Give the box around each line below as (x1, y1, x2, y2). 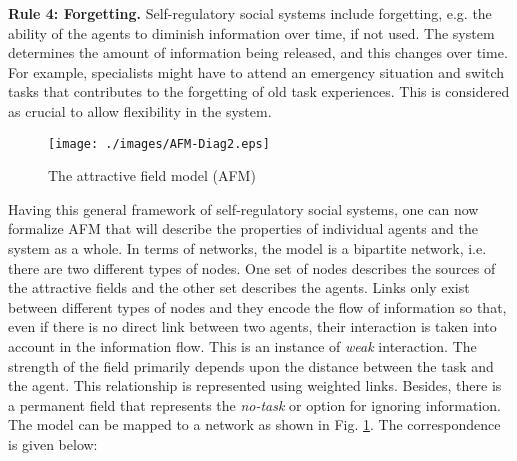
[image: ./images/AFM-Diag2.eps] (48, 136, 270, 151)
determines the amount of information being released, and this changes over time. (8, 42, 508, 63)
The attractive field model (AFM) (48, 165, 256, 186)
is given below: (8, 433, 98, 454)
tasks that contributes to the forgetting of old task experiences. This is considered (8, 81, 510, 102)
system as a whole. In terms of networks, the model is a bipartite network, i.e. (8, 238, 487, 258)
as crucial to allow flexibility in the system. (8, 100, 272, 121)
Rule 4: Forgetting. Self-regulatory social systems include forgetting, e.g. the (8, 3, 492, 23)
